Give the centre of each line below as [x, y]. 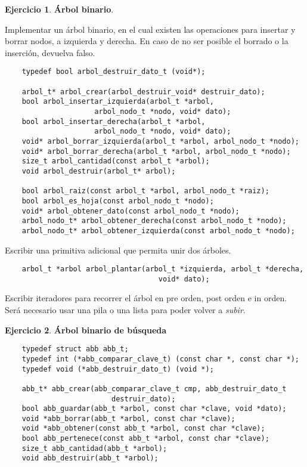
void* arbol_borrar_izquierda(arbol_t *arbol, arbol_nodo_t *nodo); [160, 141]
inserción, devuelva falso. [50, 52]
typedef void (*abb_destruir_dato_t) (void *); [118, 369]
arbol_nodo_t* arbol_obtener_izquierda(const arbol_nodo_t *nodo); [158, 231]
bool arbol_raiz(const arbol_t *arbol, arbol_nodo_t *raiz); [145, 191]
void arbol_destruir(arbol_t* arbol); [99, 171]
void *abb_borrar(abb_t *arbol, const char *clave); [128, 418]
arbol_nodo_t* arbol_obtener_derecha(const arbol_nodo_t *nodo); [154, 221]
